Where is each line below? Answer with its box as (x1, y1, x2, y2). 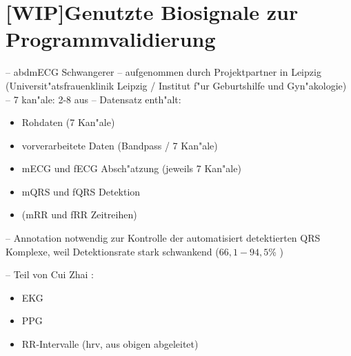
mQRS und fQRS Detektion (21, 184, 141, 198)
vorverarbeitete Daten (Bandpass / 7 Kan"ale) (21, 138, 218, 152)
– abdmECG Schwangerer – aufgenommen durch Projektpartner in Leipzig (6, 65, 321, 79)
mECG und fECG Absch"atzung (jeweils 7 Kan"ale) (21, 161, 241, 176)
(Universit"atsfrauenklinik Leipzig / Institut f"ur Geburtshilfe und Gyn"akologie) (6, 78, 347, 92)
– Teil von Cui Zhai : (6, 267, 94, 282)
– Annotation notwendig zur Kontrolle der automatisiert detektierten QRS (6, 231, 321, 245)
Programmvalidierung (6, 25, 216, 53)
